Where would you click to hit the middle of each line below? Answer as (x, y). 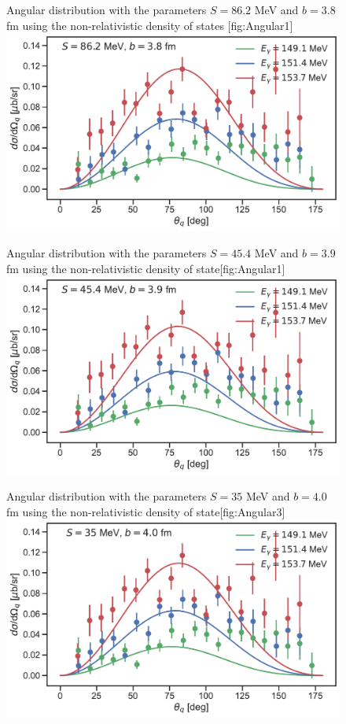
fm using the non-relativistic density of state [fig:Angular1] (146, 268)
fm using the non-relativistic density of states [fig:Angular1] (150, 25)
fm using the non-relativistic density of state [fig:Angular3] (146, 511)
